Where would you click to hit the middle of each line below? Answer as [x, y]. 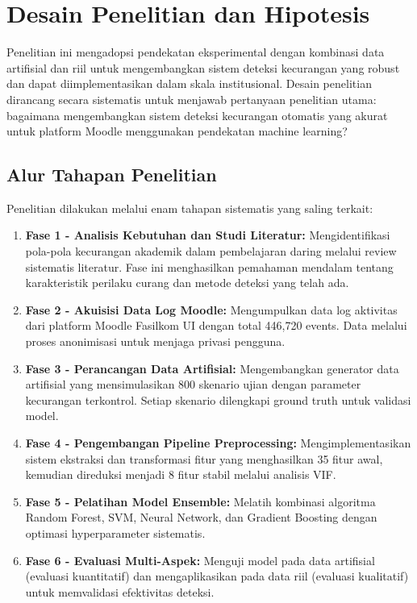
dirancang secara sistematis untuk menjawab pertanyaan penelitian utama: [192, 99]
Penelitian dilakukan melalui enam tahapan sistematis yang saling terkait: [190, 208]
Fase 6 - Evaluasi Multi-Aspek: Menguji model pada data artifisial [200, 560]
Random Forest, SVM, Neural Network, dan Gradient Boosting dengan [201, 517]
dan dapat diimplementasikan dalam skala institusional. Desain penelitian [189, 83]
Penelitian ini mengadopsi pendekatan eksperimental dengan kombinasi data [196, 52]
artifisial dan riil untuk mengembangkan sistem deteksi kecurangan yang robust [203, 67]
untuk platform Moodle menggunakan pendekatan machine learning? [177, 131]
